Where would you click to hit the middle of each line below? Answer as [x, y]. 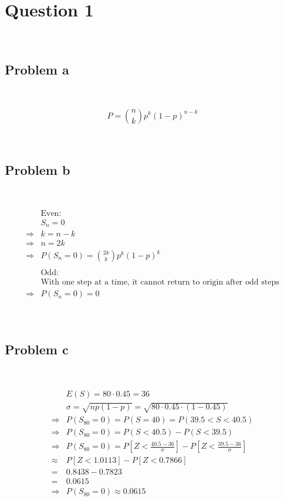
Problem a [37, 70]
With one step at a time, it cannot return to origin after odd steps [160, 282]
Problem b [38, 169]
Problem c [37, 349]
